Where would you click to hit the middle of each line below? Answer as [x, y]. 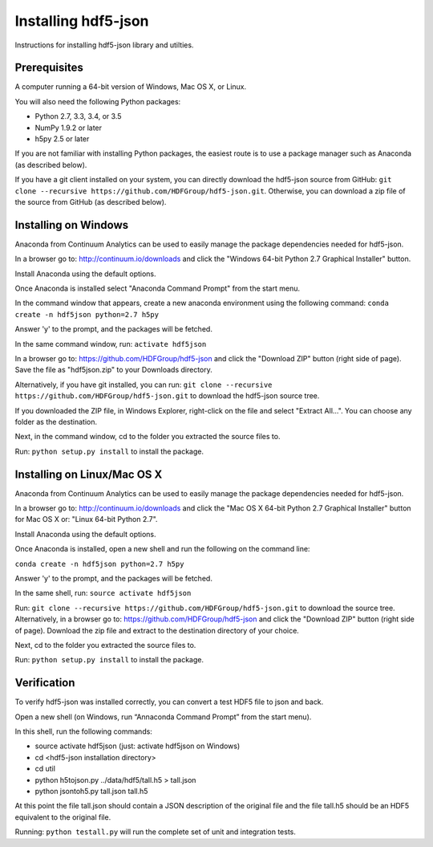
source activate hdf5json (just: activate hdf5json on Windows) [138, 746]
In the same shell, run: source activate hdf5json [103, 593]
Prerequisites [49, 68]
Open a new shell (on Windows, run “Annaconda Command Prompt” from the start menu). [163, 717]
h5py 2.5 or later [62, 139]
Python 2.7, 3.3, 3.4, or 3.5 [78, 116]
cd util [45, 769]
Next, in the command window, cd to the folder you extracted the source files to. [148, 437]
